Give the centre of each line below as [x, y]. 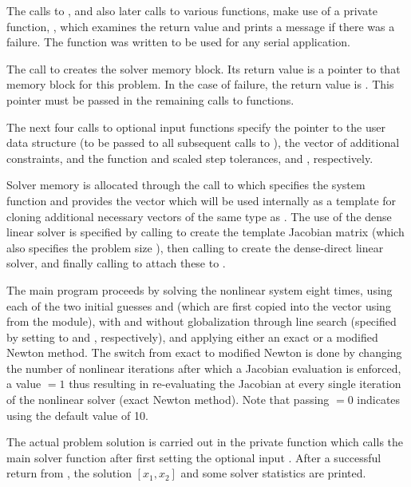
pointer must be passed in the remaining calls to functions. [150, 99]
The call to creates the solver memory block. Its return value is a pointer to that [204, 68]
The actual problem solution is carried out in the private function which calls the [205, 442]
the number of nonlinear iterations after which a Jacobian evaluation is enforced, [204, 368]
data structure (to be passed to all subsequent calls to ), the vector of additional [203, 143]
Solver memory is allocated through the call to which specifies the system [186, 185]
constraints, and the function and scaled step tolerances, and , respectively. [190, 158]
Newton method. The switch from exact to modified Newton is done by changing [204, 352]
